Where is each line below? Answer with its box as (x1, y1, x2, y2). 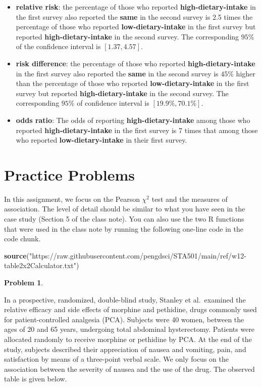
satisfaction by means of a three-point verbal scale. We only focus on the (4, 354, 229, 364)
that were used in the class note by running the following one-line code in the (4, 223, 243, 234)
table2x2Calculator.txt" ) (4, 260, 79, 271)
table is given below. (4, 373, 67, 384)
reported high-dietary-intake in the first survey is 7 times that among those (16, 124, 258, 135)
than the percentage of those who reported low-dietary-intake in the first (16, 78, 249, 89)
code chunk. (4, 233, 41, 244)
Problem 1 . (4, 277, 43, 287)
